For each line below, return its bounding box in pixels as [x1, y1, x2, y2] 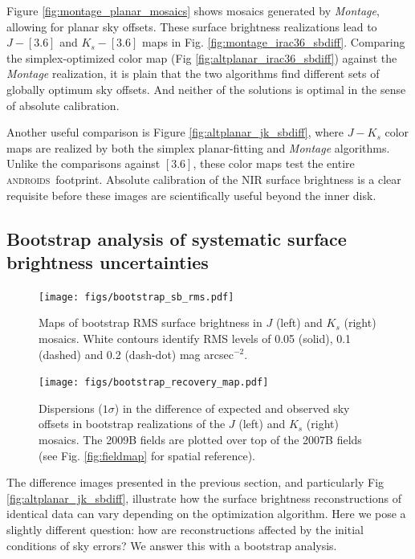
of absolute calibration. [6, 96, 120, 113]
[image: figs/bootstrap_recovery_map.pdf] [39, 377, 269, 389]
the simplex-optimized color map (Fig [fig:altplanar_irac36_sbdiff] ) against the [6, 49, 397, 66]
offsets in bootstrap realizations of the [39, 415, 226, 432]
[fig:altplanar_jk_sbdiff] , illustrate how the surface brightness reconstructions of [6, 489, 402, 506]
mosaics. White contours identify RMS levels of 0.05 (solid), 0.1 [39, 329, 352, 346]
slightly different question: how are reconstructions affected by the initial [6, 520, 364, 537]
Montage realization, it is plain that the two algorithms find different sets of [6, 65, 380, 82]
